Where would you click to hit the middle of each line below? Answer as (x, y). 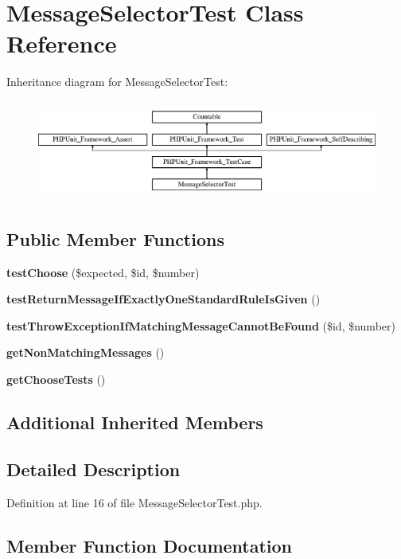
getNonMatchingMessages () (86, 352)
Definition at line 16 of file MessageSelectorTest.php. (134, 502)
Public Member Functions (115, 238)
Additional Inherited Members (135, 422)
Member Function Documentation (150, 545)
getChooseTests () (56, 379)
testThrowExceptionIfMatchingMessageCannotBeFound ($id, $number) (201, 325)
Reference (62, 43)
